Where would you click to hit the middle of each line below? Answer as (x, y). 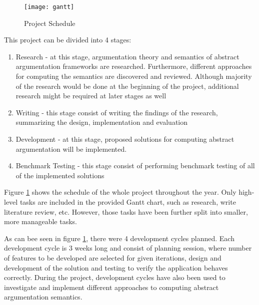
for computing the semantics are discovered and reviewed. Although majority (134, 76)
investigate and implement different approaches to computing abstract (111, 287)
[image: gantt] (49, 7)
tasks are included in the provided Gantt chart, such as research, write (128, 201)
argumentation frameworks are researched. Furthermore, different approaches (134, 66)
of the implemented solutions (60, 175)
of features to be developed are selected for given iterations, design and (113, 257)
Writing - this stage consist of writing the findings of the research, (117, 112)
